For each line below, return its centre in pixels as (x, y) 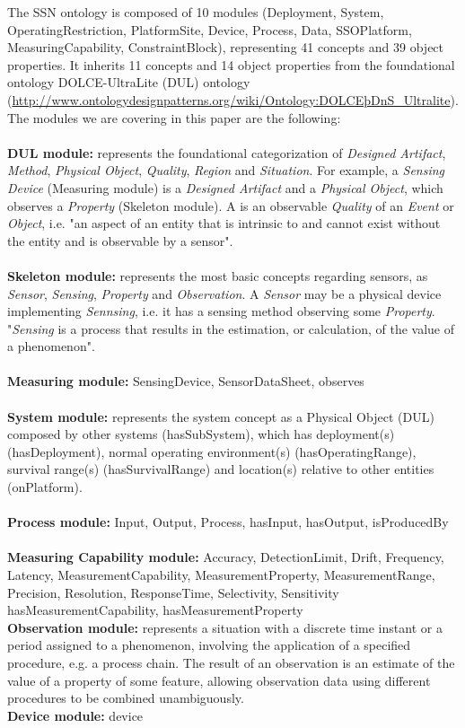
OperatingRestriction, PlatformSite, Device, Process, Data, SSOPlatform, (210, 29)
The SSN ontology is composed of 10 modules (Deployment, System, (196, 12)
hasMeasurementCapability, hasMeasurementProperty (155, 610)
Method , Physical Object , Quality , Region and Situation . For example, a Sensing (226, 170)
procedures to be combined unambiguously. (126, 698)
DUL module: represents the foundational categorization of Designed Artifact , (227, 152)
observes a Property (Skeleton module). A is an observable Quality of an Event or (231, 205)
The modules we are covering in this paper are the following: (174, 117)
